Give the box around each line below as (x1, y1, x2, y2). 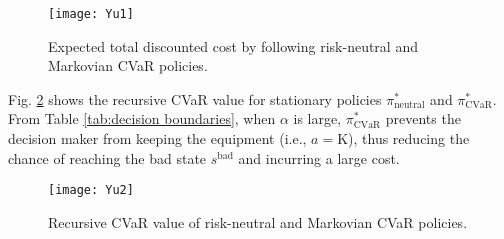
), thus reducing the (348, 128, 470, 149)
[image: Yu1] (48, 7, 134, 21)
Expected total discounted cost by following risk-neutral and (48, 35, 418, 56)
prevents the (385, 108, 461, 129)
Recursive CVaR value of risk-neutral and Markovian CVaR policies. (48, 211, 468, 232)
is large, (293, 108, 342, 129)
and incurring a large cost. (238, 147, 400, 168)
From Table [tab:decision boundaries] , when (8, 108, 276, 129)
